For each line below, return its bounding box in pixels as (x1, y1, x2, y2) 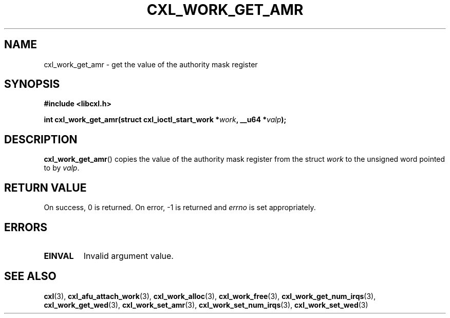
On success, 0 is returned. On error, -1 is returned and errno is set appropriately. (44, 203, 316, 212)
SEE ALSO (4, 270, 57, 283)
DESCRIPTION (4, 133, 78, 146)
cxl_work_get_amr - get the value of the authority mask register (44, 60, 258, 69)
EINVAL (44, 250, 74, 261)
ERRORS (4, 220, 48, 234)
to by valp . (44, 163, 80, 173)
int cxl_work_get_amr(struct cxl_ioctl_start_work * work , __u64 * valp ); (44, 115, 287, 124)
